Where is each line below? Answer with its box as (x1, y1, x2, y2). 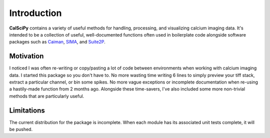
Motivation (9, 52, 44, 60)
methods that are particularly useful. (9, 93, 84, 99)
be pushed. (9, 126, 32, 132)
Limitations (9, 106, 45, 114)
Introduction (9, 7, 62, 18)
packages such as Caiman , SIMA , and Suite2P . (9, 39, 106, 45)
